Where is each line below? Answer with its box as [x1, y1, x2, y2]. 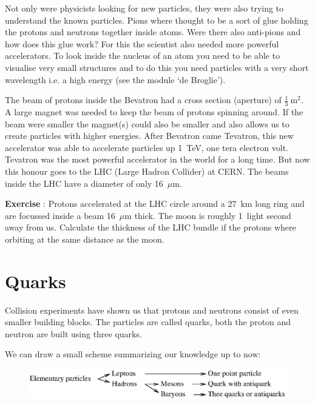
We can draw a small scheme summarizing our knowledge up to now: [5, 348, 261, 360]
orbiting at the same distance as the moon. [5, 232, 164, 245]
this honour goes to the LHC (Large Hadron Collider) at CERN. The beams [5, 164, 289, 177]
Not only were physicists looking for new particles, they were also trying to [5, 2, 284, 14]
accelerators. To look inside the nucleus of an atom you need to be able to [5, 49, 280, 62]
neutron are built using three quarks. [5, 327, 142, 340]
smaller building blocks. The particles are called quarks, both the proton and [5, 315, 291, 328]
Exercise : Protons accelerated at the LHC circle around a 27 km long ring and [5, 197, 305, 210]
